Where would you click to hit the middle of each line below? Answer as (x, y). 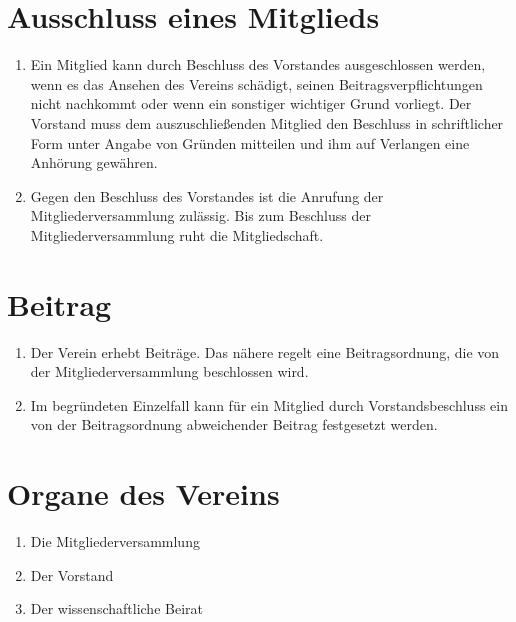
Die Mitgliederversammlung (115, 541)
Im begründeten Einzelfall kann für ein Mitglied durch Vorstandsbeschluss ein (269, 404)
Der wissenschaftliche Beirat (116, 608)
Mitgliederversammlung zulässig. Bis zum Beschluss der (200, 215)
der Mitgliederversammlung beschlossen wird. (169, 371)
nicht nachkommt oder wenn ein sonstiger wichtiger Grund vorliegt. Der (251, 103)
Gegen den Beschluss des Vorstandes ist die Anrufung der (207, 195)
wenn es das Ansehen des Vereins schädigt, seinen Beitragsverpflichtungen (256, 83)
